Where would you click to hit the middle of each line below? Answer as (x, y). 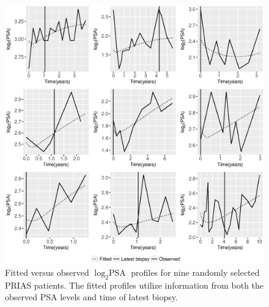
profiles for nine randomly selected (195, 272)
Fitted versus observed (47, 272)
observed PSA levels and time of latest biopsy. (91, 297)
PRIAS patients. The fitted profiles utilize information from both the (134, 285)
